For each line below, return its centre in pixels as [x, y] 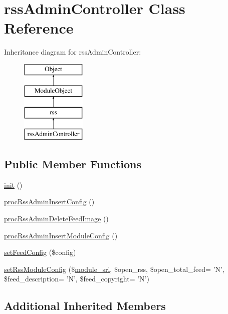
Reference [39, 28]
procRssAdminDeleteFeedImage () [56, 219]
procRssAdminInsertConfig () [49, 202]
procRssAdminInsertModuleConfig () [61, 235]
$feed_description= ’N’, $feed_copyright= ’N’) [77, 279]
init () [13, 185]
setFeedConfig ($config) [40, 252]
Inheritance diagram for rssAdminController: [73, 52]
